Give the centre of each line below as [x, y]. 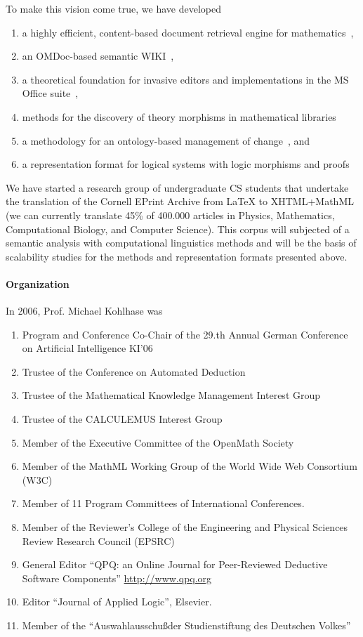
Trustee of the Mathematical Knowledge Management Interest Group [171, 395]
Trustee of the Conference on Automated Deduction [134, 371]
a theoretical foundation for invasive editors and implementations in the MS [185, 79]
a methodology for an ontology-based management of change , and [166, 140]
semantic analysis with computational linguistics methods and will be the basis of [181, 243]
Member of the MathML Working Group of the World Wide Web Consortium [190, 466]
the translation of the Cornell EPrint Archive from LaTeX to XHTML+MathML [180, 201]
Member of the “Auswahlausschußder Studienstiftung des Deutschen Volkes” [186, 625]
